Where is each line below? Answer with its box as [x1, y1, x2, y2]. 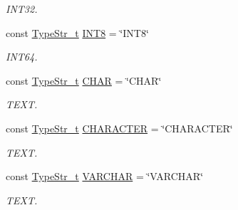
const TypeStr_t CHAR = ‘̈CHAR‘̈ [6, 73, 162, 88]
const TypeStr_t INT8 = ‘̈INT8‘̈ [6, 25, 149, 40]
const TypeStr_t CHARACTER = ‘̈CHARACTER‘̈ [6, 120, 233, 135]
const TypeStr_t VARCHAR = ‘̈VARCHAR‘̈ [6, 169, 204, 184]
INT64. [6, 49, 38, 64]
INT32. [6, 1, 38, 16]
